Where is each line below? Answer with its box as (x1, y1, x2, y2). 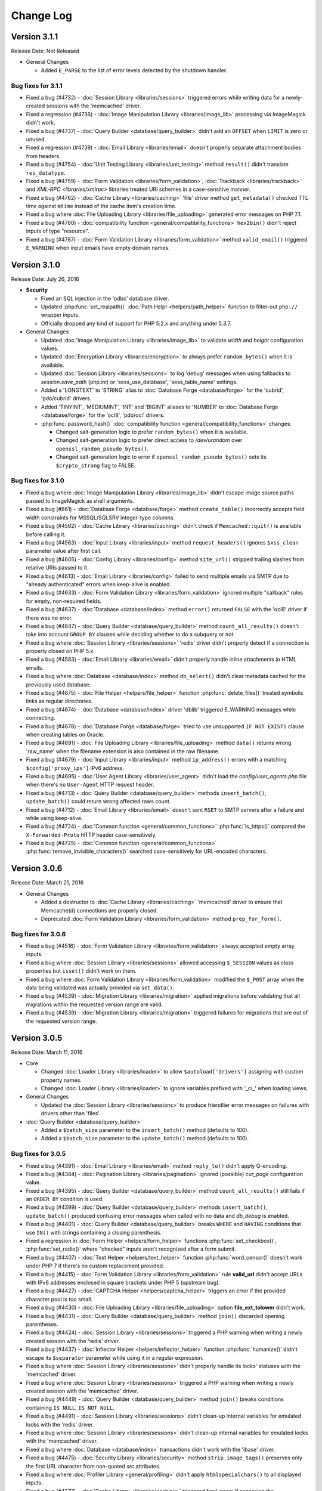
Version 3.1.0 (11, 259, 61, 270)
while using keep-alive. (26, 814, 83, 821)
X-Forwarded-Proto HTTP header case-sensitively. (26, 831, 157, 838)
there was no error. (26, 614, 73, 621)
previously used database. (26, 680, 91, 688)
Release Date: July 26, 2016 (11, 275, 80, 283)
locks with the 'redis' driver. (26, 1421, 94, 1428)
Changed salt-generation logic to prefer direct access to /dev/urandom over (55, 437, 243, 444)
